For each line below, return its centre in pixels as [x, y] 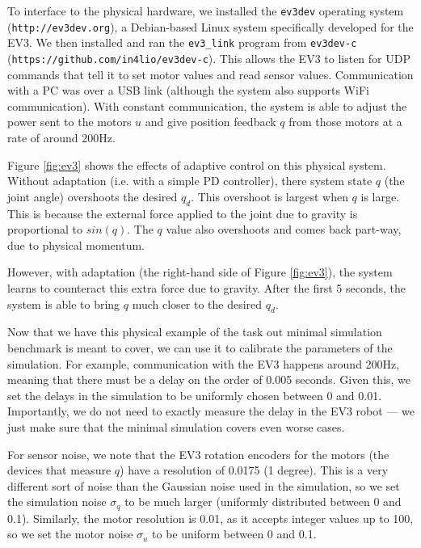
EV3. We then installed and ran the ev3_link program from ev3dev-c [182, 42]
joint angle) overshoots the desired [93, 196]
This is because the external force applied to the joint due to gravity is [183, 213]
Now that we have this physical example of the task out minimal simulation [195, 332]
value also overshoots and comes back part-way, [284, 229]
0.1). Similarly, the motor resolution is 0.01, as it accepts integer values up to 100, [210, 518]
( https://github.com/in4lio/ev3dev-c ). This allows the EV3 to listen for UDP [209, 58]
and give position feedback [210, 122]
